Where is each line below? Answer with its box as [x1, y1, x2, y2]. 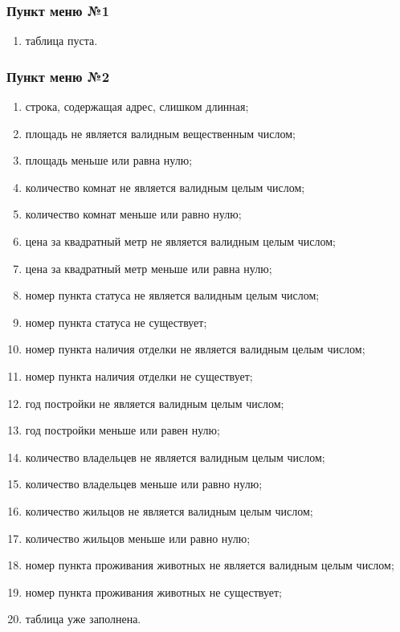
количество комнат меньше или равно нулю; [25, 206, 242, 222]
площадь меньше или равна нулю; [25, 152, 193, 169]
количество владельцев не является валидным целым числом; [25, 448, 325, 465]
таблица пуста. [25, 32, 98, 49]
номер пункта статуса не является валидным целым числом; [25, 287, 320, 304]
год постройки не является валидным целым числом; [25, 394, 284, 411]
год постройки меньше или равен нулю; [25, 422, 220, 438]
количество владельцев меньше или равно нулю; [25, 475, 263, 492]
